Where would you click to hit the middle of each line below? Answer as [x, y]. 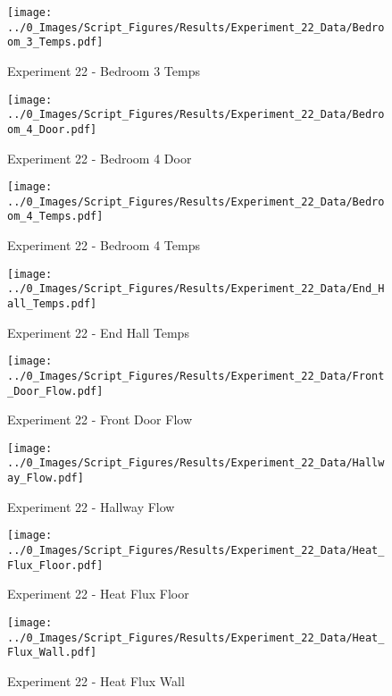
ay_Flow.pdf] [46, 478]
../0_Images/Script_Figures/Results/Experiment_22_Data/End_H [196, 289]
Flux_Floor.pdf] [55, 565]
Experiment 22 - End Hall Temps [98, 332]
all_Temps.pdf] [52, 304]
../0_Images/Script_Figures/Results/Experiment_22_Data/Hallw [196, 463]
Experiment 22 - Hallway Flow [91, 506]
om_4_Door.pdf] [52, 129]
